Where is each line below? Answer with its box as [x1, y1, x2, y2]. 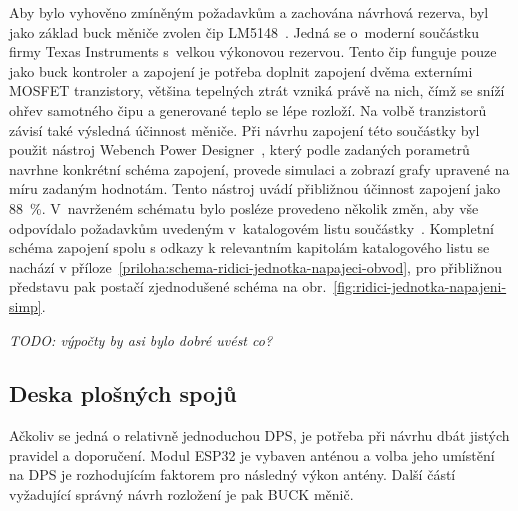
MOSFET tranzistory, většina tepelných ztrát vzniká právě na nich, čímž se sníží [9, 80, 505, 101]
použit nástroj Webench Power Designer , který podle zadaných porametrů [9, 139, 470, 160]
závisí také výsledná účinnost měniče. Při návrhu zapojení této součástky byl [9, 119, 480, 140]
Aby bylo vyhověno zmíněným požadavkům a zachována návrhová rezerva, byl [9, 2, 489, 22]
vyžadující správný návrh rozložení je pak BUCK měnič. [9, 484, 354, 505]
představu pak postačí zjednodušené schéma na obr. [9, 276, 327, 297]
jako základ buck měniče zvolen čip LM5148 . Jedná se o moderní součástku [9, 21, 480, 42]
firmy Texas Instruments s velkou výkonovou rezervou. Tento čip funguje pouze [9, 41, 497, 62]
